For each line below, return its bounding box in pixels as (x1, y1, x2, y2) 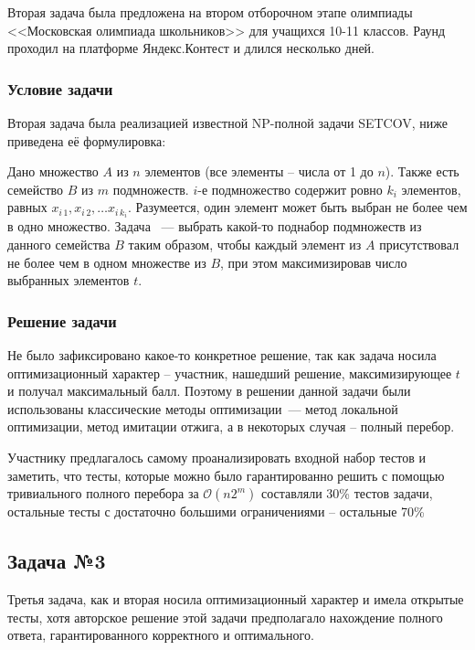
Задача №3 (7, 547, 106, 575)
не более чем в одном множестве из (7, 252, 206, 272)
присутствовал (379, 235, 459, 254)
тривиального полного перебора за (7, 484, 199, 503)
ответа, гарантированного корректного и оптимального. (7, 625, 314, 645)
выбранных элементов (7, 271, 130, 290)
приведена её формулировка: (7, 131, 166, 150)
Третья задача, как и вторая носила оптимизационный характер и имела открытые (7, 590, 464, 609)
